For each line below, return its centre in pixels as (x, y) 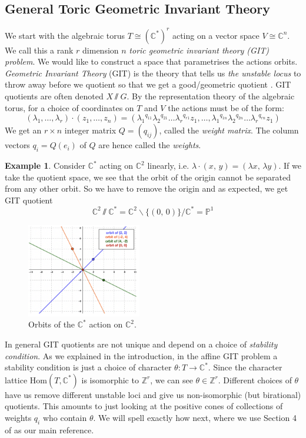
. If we (290, 165)
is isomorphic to (110, 380)
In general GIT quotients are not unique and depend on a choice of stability (141, 344)
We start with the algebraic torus (65, 35)
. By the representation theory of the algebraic (211, 96)
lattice (16, 380)
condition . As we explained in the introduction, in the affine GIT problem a (141, 355)
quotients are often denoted (54, 96)
